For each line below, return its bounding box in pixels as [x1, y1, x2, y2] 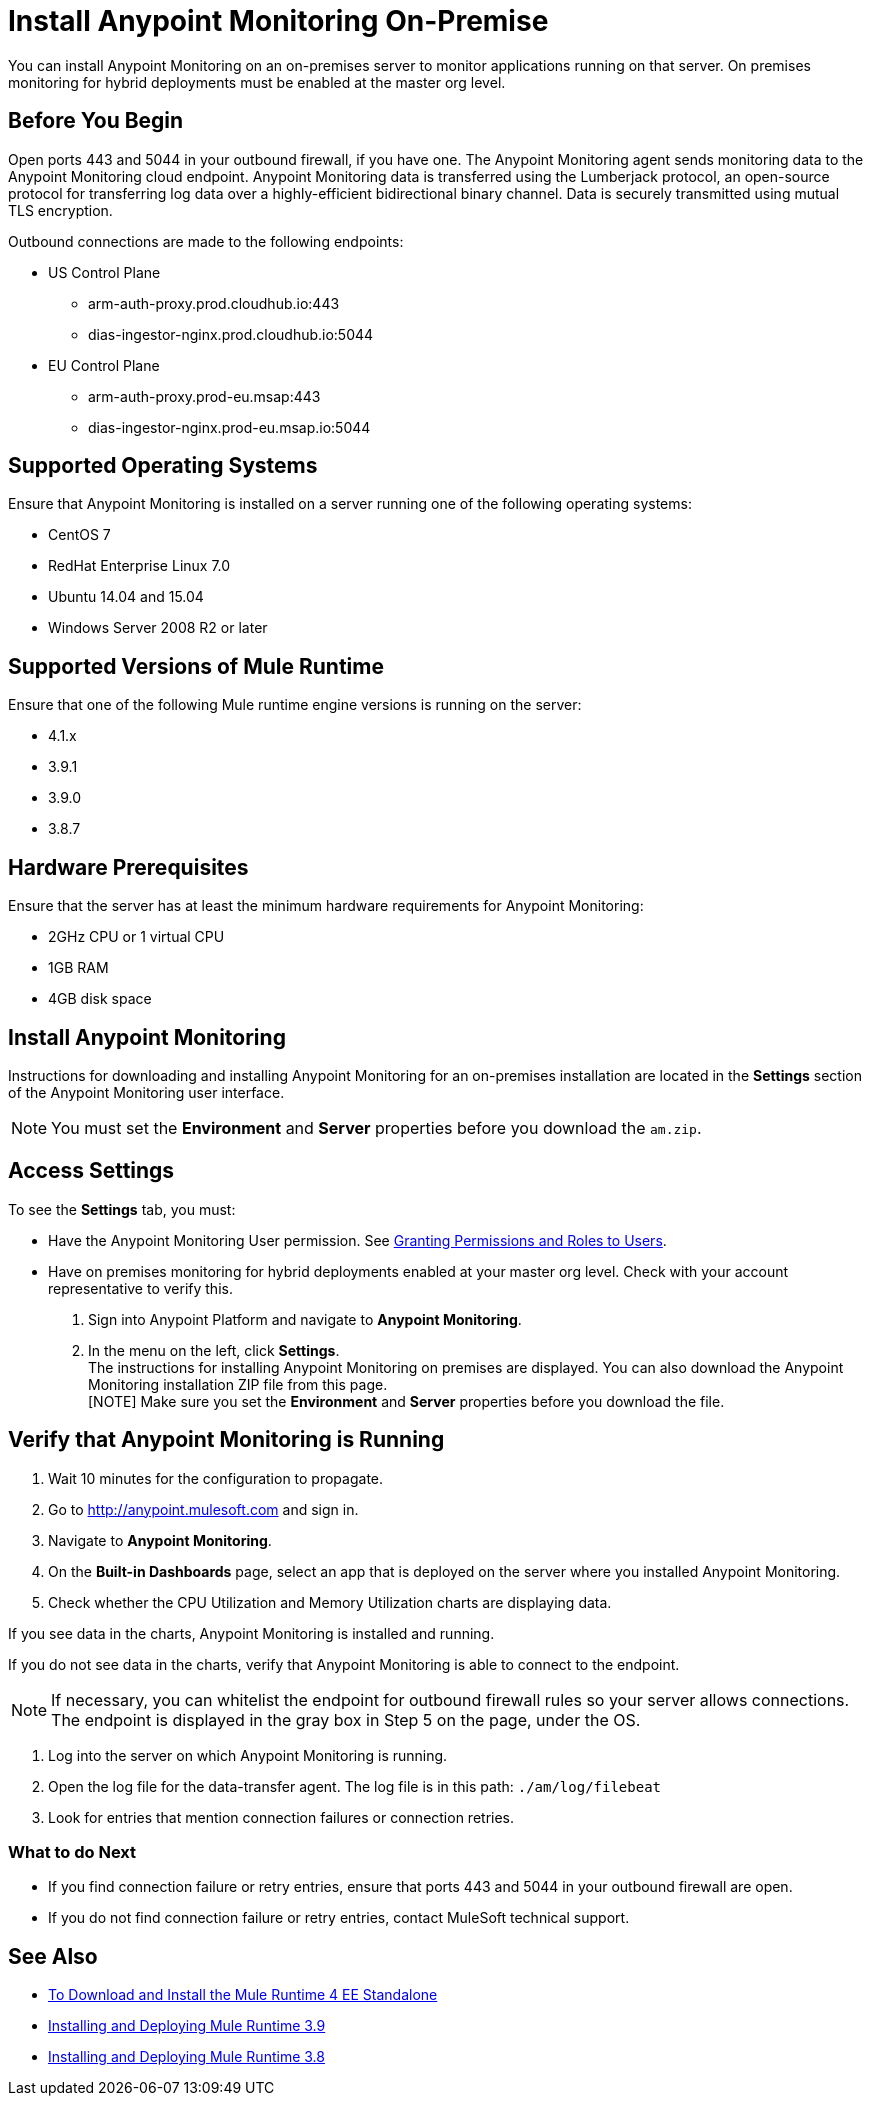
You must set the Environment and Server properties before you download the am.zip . [51, 1117, 702, 1138]
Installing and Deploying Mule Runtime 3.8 [48, 2048, 325, 2066]
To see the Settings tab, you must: [8, 1200, 236, 1218]
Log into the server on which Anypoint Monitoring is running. [48, 1746, 448, 1764]
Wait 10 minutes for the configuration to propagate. [48, 1469, 384, 1487]
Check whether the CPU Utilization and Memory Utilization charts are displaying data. [48, 1593, 612, 1611]
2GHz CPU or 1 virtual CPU [48, 928, 225, 946]
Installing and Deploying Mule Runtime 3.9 [48, 2017, 326, 2035]
